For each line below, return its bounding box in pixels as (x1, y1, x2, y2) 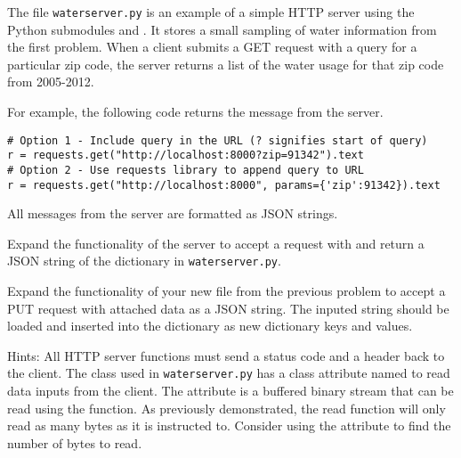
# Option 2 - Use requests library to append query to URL (7, 163, 364, 176)
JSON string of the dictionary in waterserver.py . (7, 251, 281, 270)
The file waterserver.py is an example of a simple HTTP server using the (7, 3, 415, 20)
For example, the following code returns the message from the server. (7, 102, 384, 121)
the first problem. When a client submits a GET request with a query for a (7, 37, 417, 56)
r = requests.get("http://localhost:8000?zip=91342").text (7, 149, 364, 162)
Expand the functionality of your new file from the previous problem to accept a (7, 282, 446, 300)
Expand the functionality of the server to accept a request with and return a (7, 233, 425, 252)
